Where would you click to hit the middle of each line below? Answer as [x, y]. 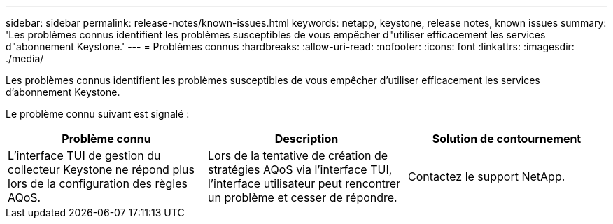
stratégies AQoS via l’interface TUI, [300, 169]
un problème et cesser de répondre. [302, 197]
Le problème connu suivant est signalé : [98, 114]
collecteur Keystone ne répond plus [101, 169]
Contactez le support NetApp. [486, 176]
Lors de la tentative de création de [298, 155]
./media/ [25, 58]
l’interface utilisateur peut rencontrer [304, 183]
